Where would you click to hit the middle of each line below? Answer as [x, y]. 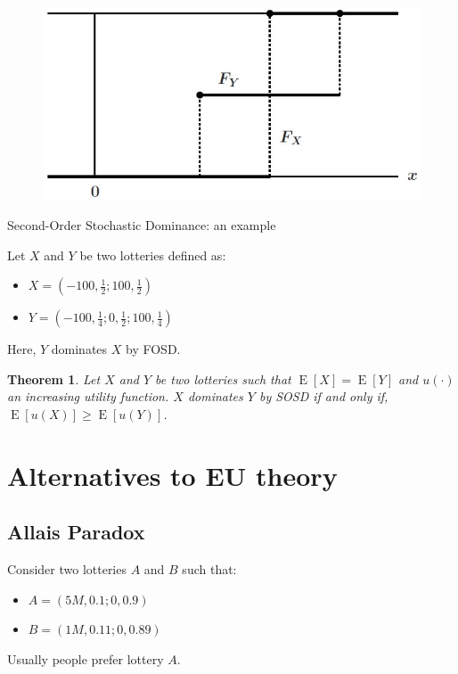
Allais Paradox [76, 532]
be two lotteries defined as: [153, 255]
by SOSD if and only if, [323, 396]
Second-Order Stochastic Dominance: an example [142, 224]
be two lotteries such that [223, 378]
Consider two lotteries [67, 569]
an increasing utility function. [88, 396]
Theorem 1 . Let [54, 378]
